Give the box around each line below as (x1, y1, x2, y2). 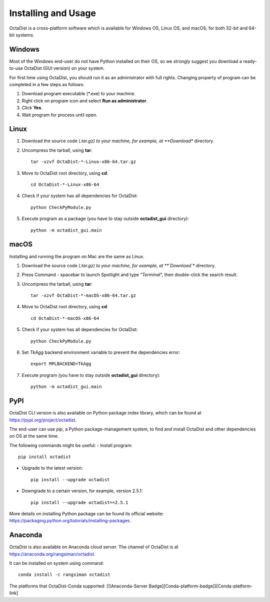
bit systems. (9, 32, 34, 38)
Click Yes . (21, 105, 42, 111)
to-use (9, 65, 23, 71)
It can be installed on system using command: (9, 560, 104, 566)
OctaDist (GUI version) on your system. (24, 65, 105, 71)
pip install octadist (18, 454, 71, 460)
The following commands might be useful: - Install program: (9, 442, 132, 448)
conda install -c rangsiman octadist (18, 572, 111, 577)
